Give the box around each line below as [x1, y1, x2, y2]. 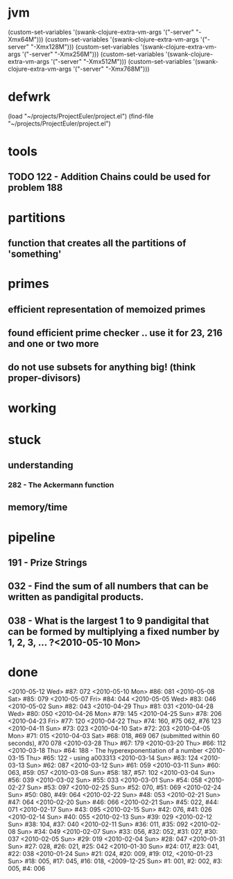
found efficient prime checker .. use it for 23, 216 [8, 327, 223, 339]
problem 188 [8, 182, 63, 194]
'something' [8, 248, 62, 260]
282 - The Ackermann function [8, 480, 114, 490]
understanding [8, 459, 74, 471]
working [8, 400, 57, 416]
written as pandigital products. [8, 591, 144, 603]
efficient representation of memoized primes [8, 303, 206, 315]
